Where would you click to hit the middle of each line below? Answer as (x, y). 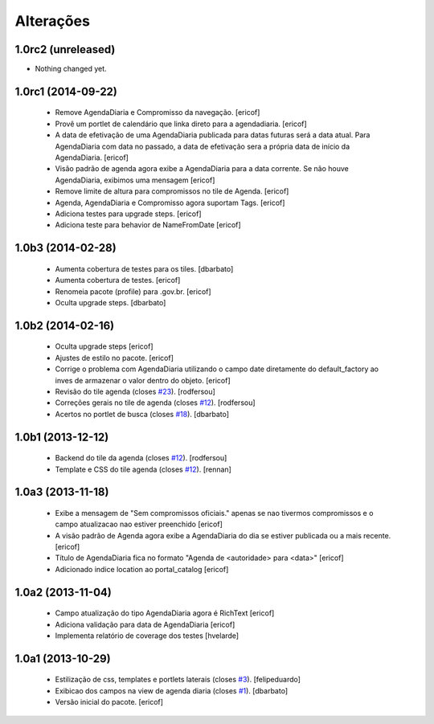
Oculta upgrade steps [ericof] (104, 346)
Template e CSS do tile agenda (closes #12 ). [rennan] (143, 469)
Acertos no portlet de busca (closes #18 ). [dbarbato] (142, 414)
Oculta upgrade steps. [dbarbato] (111, 302)
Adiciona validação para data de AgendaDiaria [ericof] (145, 624)
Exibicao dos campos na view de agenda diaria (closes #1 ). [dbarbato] (172, 690)
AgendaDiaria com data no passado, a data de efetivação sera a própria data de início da (203, 146)
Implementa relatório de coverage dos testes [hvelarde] (147, 636)
